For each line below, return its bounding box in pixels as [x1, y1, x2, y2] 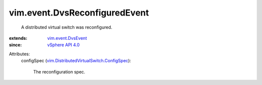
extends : [9, 35, 28, 41]
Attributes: [9, 51, 30, 57]
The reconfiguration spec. [33, 68, 85, 75]
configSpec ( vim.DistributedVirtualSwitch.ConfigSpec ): [21, 58, 131, 64]
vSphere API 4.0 [47, 42, 80, 48]
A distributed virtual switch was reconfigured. [21, 24, 113, 30]
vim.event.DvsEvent [47, 35, 87, 41]
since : [9, 42, 22, 48]
